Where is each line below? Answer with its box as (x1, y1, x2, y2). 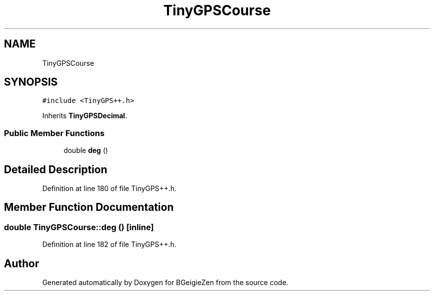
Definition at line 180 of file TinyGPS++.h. (42, 184, 177, 193)
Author (4, 257, 39, 270)
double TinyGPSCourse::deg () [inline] (4, 222, 154, 232)
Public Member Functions (4, 128, 105, 138)
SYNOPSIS (4, 76, 58, 89)
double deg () (63, 146, 108, 155)
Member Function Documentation (4, 201, 174, 214)
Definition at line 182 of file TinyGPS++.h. (42, 240, 177, 249)
